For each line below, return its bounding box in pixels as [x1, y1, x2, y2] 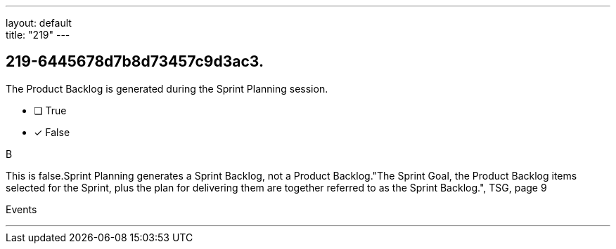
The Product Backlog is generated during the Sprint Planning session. [6, 82, 328, 95]
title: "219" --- [6, 29, 70, 41]
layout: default [6, 17, 72, 29]
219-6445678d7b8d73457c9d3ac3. [6, 53, 264, 71]
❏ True [34, 104, 67, 116]
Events [6, 203, 37, 215]
